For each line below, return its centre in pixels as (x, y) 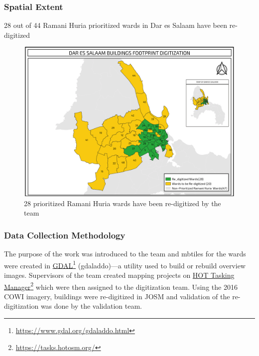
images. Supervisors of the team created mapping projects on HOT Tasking (119, 275)
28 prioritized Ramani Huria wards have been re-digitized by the (123, 203)
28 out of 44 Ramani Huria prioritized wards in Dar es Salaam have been (116, 25)
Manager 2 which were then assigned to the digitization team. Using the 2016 (121, 286)
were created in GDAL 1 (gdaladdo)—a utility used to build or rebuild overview (125, 264)
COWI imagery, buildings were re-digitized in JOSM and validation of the (117, 296)
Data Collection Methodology (65, 235)
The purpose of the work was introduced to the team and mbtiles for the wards (125, 254)
